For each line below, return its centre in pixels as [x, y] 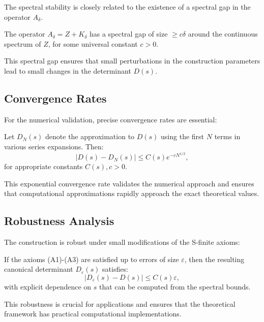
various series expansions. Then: [54, 146]
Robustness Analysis [59, 221]
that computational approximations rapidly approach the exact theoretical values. [132, 193]
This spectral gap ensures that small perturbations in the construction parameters [132, 61]
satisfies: [115, 269]
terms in [227, 136]
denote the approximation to [90, 136]
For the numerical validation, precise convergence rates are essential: [111, 119]
